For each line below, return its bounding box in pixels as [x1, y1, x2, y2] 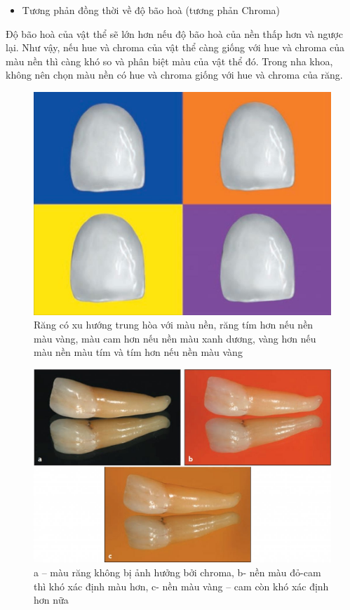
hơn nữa [34, 592, 69, 607]
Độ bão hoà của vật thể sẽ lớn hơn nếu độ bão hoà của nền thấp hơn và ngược [6, 26, 343, 41]
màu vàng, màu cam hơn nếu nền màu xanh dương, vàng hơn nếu [34, 331, 316, 345]
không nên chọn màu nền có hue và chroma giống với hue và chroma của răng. [6, 67, 343, 82]
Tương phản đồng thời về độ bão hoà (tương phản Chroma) [22, 3, 281, 17]
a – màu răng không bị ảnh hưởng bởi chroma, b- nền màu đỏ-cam [34, 564, 321, 579]
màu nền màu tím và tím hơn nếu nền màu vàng [34, 345, 243, 359]
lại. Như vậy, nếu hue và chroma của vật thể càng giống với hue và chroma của [6, 40, 345, 55]
